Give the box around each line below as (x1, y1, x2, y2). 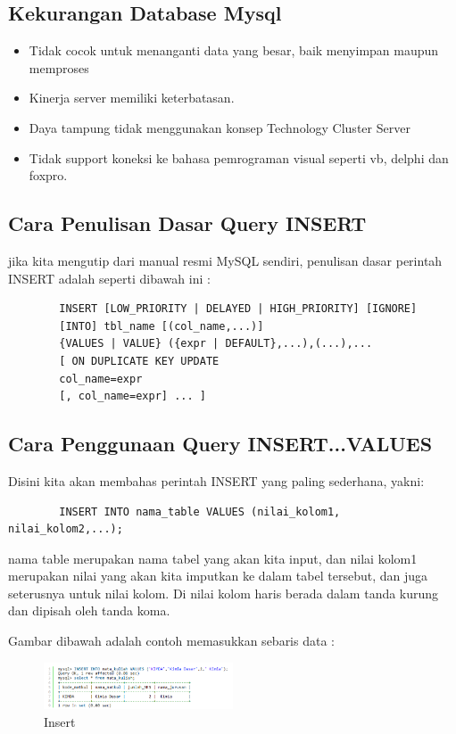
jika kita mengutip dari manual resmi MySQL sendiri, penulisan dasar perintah (8, 251, 443, 269)
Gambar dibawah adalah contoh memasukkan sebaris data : (8, 631, 335, 650)
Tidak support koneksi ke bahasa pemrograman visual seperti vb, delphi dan (29, 148, 449, 167)
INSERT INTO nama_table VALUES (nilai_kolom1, (59, 505, 341, 518)
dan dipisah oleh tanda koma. (8, 601, 170, 620)
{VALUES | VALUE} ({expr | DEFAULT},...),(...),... (59, 337, 373, 351)
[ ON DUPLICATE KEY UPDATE (59, 354, 220, 367)
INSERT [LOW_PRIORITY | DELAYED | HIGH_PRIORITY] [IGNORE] (59, 302, 418, 316)
